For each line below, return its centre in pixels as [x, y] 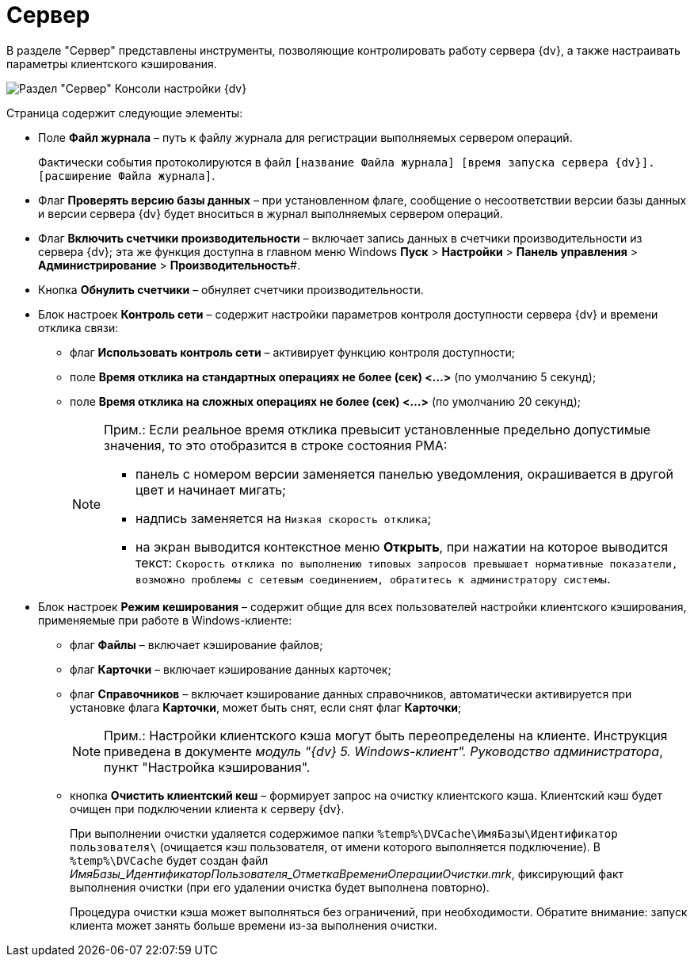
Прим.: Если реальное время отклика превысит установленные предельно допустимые [378, 429]
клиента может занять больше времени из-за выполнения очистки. [254, 925]
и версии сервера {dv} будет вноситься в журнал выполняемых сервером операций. [271, 213]
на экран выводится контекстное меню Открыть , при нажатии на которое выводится [402, 546]
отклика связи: [78, 327]
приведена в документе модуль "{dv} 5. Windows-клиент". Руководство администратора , [383, 751]
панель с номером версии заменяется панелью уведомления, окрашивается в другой [404, 474]
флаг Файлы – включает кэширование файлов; [196, 644]
